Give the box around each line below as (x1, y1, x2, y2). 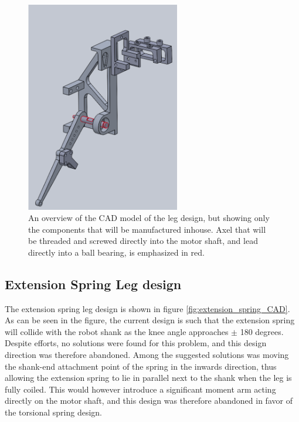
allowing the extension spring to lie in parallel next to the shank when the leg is (5, 371, 292, 384)
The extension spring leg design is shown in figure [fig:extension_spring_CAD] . (5, 302, 290, 314)
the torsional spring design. (5, 406, 102, 418)
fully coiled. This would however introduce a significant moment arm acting (5, 383, 276, 395)
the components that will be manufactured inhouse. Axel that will (28, 223, 266, 235)
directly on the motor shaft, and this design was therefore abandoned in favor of (5, 394, 293, 407)
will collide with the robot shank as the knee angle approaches (5, 325, 229, 337)
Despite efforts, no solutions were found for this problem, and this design (5, 337, 267, 349)
